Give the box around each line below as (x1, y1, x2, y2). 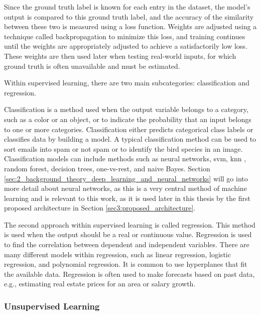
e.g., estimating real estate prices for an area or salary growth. (4, 278, 196, 289)
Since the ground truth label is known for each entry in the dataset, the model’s (4, 2, 250, 12)
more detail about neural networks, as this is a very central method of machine (4, 183, 247, 193)
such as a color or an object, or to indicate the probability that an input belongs (4, 114, 251, 124)
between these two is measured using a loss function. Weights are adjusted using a (4, 21, 257, 32)
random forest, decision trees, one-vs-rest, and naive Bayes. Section (4, 163, 210, 173)
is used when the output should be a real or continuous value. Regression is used (4, 229, 252, 240)
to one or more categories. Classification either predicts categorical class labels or (4, 124, 253, 134)
